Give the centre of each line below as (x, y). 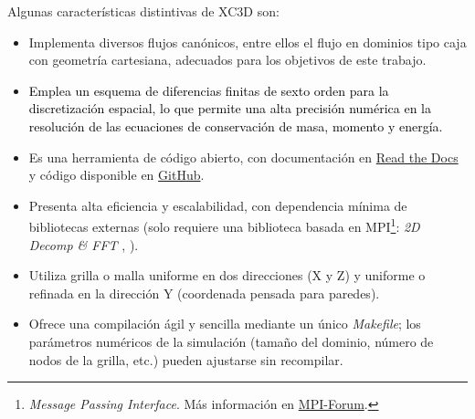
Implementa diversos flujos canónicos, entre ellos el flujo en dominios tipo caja (248, 42)
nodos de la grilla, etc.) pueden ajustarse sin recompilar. (186, 359)
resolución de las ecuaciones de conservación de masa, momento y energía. (236, 126)
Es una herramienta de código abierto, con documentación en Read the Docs (243, 157)
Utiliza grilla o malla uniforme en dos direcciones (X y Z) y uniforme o (227, 275)
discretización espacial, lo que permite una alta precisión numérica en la (230, 108)
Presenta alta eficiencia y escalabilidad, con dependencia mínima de (218, 205)
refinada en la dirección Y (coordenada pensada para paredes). (204, 293)
